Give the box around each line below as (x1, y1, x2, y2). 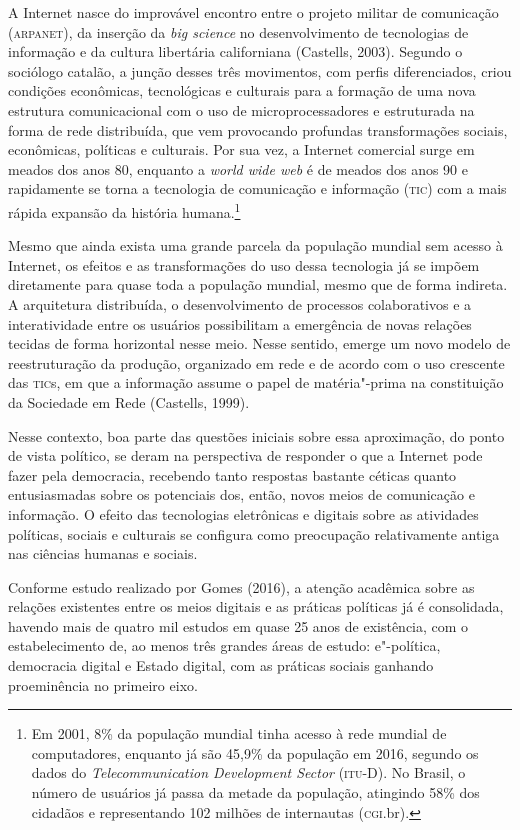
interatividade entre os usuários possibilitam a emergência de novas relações (8, 313, 472, 334)
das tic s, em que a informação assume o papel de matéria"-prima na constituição (8, 372, 504, 393)
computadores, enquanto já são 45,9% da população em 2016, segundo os (31, 742, 479, 763)
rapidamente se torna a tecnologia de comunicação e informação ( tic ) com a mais (8, 178, 507, 199)
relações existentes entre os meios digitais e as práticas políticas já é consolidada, (8, 596, 504, 617)
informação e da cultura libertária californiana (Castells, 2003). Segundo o (8, 41, 463, 62)
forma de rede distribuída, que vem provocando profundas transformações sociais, (8, 119, 508, 140)
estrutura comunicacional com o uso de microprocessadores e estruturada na (8, 99, 475, 120)
